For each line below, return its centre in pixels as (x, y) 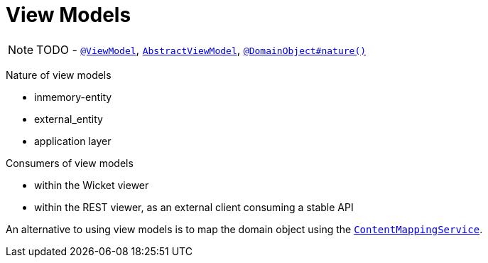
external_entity (69, 119)
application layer (73, 141)
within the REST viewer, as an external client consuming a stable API (194, 207)
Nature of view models (59, 75)
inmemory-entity (73, 97)
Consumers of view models (70, 163)
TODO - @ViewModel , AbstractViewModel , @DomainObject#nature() (201, 49)
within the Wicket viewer (92, 185)
